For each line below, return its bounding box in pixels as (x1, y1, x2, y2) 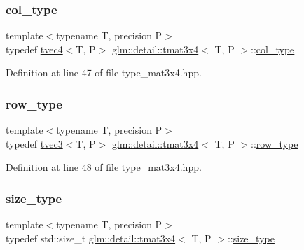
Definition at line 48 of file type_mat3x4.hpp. (6, 160, 202, 174)
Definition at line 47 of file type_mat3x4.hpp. (6, 65, 202, 80)
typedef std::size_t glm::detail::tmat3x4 (6, 230, 176, 245)
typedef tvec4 (6, 41, 63, 56)
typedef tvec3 (6, 136, 63, 151)
